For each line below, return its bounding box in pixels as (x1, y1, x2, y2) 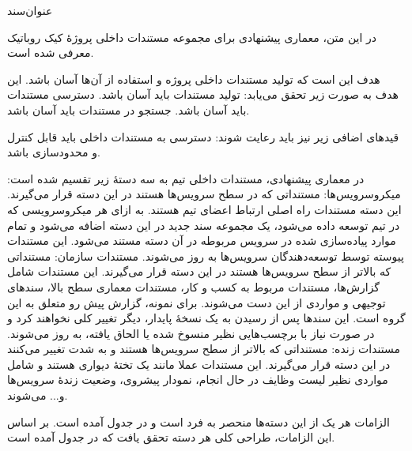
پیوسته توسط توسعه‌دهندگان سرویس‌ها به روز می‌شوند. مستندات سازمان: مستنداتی (7, 247, 404, 264)
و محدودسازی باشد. (7, 144, 100, 160)
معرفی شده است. (7, 44, 94, 61)
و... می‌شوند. (7, 387, 68, 404)
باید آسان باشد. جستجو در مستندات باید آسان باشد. (7, 101, 250, 118)
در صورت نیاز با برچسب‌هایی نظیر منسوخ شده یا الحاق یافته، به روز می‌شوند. (7, 325, 375, 341)
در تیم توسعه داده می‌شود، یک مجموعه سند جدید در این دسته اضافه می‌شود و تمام (7, 216, 400, 233)
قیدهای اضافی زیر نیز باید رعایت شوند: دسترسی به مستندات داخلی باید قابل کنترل (7, 128, 399, 145)
